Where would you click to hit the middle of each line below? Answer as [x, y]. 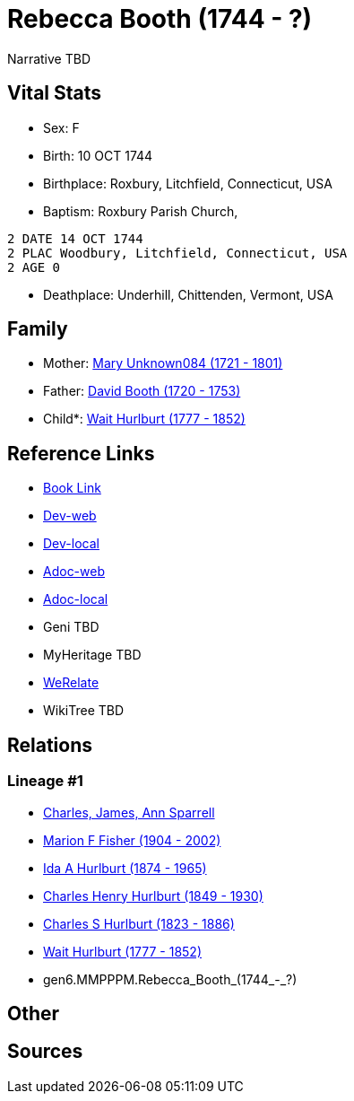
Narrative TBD [49, 58]
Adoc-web [74, 572]
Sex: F [61, 127]
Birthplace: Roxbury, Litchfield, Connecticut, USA [188, 183]
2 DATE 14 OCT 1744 [75, 238]
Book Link [72, 488]
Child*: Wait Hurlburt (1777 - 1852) [144, 419]
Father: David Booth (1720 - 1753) [142, 391]
